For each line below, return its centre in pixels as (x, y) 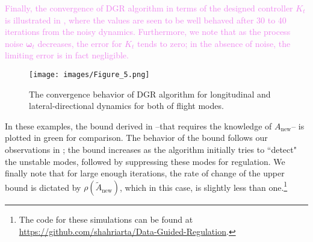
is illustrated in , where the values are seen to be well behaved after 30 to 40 (146, 20)
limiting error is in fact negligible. (67, 55)
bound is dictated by (43, 187)
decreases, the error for (80, 43)
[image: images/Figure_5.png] (89, 74)
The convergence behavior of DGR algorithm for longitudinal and (150, 94)
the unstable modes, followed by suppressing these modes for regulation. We (145, 161)
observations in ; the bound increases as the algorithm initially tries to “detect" (151, 149)
